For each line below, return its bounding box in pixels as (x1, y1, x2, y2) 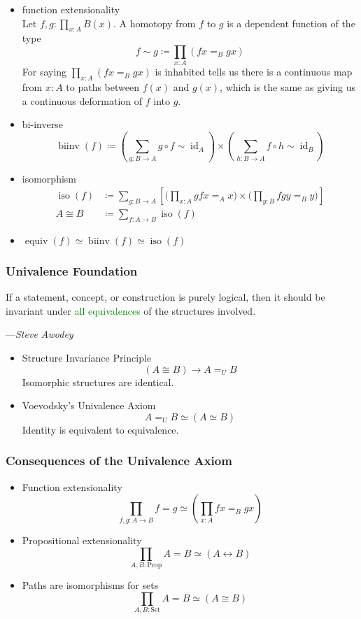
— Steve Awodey (6, 327, 73, 341)
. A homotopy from (113, 15, 196, 30)
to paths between (66, 80, 139, 94)
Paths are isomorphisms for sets (22, 578, 159, 592)
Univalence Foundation (6, 262, 138, 279)
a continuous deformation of (22, 93, 143, 108)
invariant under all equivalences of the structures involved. (6, 303, 256, 318)
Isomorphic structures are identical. (22, 374, 174, 389)
